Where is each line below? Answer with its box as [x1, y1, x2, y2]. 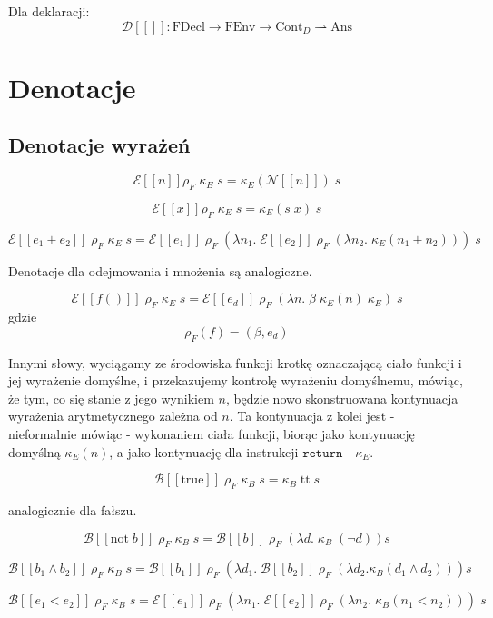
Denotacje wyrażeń [8, 131, 191, 159]
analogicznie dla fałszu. [8, 500, 137, 519]
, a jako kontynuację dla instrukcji [109, 442, 299, 461]
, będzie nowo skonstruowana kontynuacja [225, 388, 458, 407]
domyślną [8, 442, 61, 461]
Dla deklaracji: [8, 2, 90, 20]
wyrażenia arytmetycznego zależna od [8, 406, 218, 425]
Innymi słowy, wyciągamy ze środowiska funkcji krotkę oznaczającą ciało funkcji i [8, 353, 462, 372]
